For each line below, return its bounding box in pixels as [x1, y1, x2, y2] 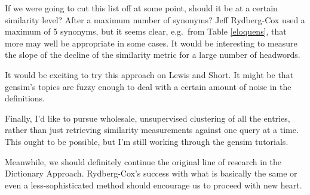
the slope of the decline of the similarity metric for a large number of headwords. [5, 48, 300, 61]
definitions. [5, 92, 45, 104]
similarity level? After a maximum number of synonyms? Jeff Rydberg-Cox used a [5, 13, 305, 26]
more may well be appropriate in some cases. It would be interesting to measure [5, 36, 297, 49]
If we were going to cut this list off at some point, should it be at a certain [5, 2, 278, 14]
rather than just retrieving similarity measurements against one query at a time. [5, 123, 299, 136]
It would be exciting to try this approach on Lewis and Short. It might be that [5, 68, 294, 81]
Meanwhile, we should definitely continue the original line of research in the [5, 155, 282, 168]
